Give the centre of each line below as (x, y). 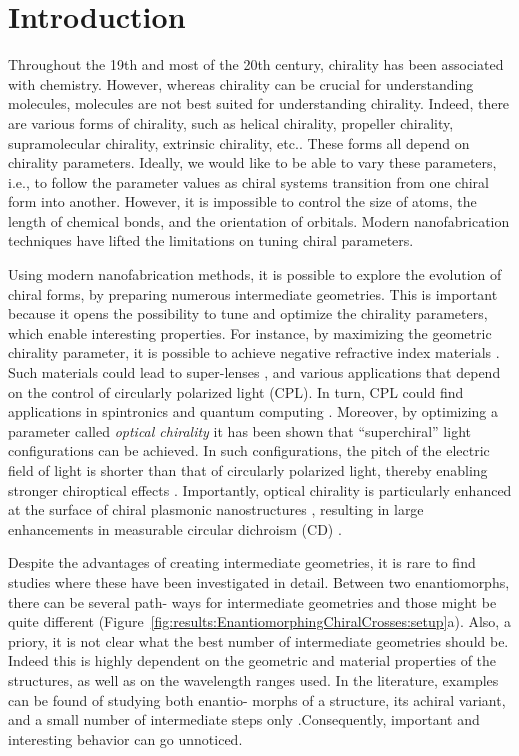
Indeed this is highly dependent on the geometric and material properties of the (252, 660)
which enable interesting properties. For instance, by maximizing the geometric (250, 332)
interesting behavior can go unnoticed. (125, 738)
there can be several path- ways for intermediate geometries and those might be (252, 601)
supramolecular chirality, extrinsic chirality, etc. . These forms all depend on (239, 142)
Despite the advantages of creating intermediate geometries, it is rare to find (242, 562)
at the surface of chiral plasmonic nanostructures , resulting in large (216, 509)
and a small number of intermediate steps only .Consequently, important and (244, 719)
